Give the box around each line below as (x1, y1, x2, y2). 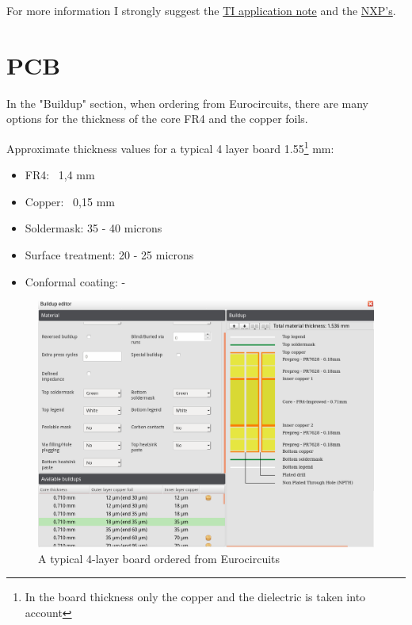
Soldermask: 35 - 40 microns (25, 220, 162, 236)
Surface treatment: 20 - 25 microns (25, 246, 194, 263)
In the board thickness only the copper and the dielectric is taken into (25, 589, 366, 605)
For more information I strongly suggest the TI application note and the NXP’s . (6, 2, 396, 18)
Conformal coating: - (25, 273, 126, 289)
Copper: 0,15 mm (25, 193, 116, 209)
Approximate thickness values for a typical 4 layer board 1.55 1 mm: (6, 137, 334, 156)
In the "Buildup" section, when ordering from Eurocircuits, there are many (6, 94, 368, 111)
